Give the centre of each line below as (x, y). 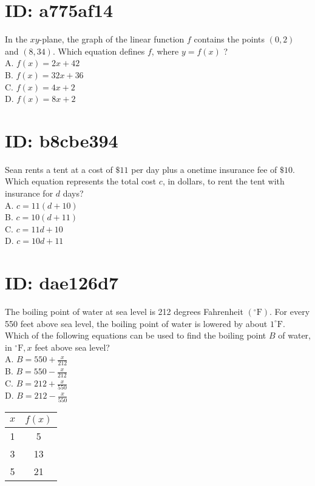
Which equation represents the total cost (81, 181)
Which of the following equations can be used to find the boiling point (136, 335)
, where (165, 51)
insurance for (29, 193)
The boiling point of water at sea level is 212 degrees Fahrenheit (124, 312)
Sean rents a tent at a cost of (59, 169)
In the (16, 39)
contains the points (229, 39)
